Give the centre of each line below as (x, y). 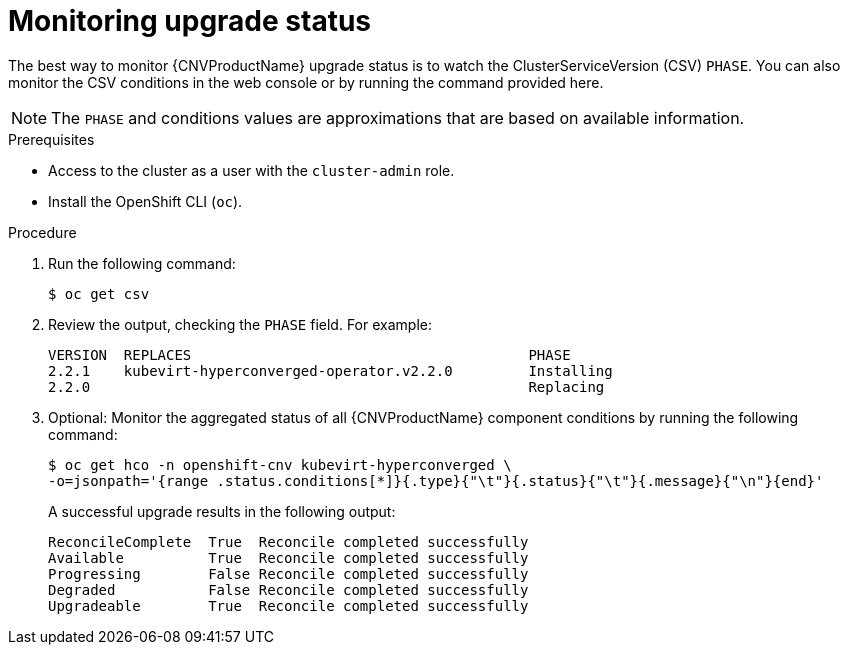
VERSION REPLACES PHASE (309, 354)
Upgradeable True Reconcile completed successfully (288, 605)
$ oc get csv (99, 293)
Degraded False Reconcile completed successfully (288, 589)
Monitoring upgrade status (190, 21)
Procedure (42, 232)
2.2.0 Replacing (326, 386)
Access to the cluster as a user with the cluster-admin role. (251, 170)
